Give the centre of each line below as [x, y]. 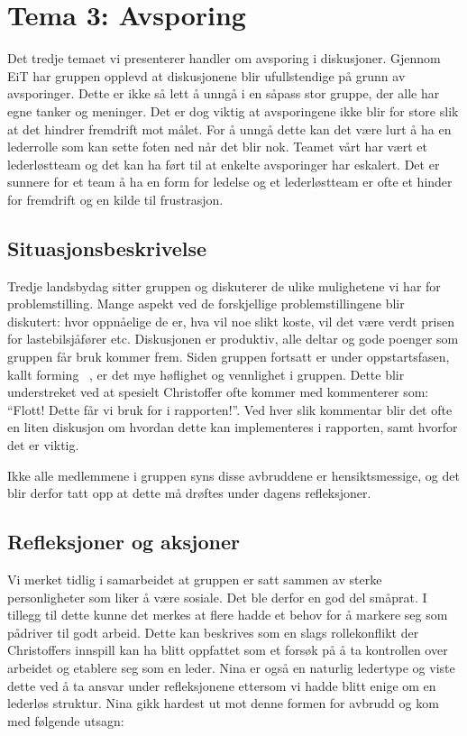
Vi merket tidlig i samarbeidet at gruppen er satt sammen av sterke [195, 579]
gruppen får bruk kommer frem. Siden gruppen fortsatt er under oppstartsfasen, [229, 357]
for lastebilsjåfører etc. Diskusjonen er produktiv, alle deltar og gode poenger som [233, 339]
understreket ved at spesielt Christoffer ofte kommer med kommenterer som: [218, 392]
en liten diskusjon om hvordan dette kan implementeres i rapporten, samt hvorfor [233, 427]
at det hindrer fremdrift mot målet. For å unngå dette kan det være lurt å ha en [229, 129]
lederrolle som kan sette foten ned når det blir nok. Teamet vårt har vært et [217, 147]
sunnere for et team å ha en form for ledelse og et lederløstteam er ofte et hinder [230, 182]
